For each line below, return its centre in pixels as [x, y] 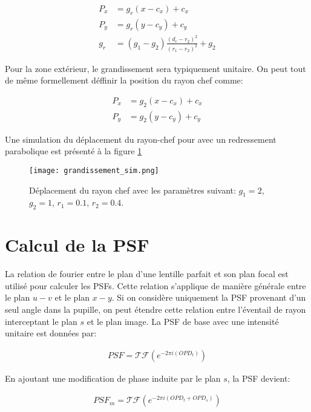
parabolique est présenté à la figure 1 [74, 151]
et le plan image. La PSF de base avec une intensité [183, 321]
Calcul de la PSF [77, 245]
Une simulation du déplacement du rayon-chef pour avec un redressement [141, 139]
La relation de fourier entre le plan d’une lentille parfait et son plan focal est [147, 274]
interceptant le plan [41, 321]
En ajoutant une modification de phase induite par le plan [113, 378]
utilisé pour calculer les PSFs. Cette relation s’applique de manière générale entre [155, 285]
